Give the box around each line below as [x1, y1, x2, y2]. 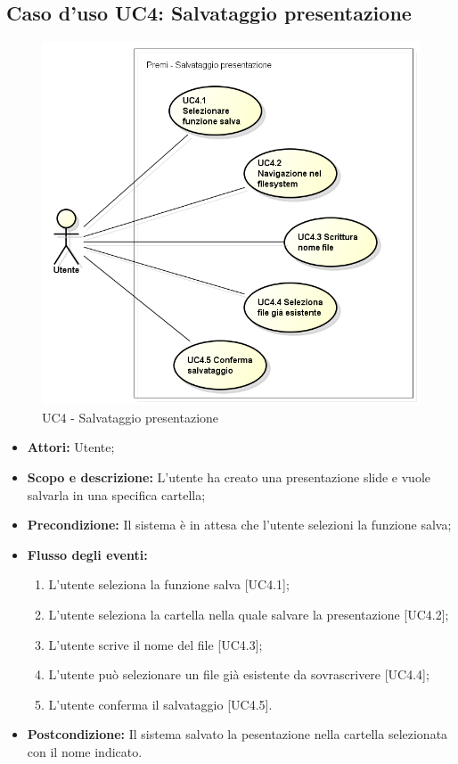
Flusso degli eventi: [27, 545, 148, 563]
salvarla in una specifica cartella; [27, 485, 206, 504]
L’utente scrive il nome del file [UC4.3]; [48, 635, 263, 653]
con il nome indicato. [27, 742, 143, 760]
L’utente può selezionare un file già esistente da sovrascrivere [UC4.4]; [48, 665, 429, 684]
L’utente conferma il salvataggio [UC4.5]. [48, 694, 273, 713]
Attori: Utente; [27, 438, 115, 456]
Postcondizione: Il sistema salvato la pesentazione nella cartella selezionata [27, 725, 448, 743]
